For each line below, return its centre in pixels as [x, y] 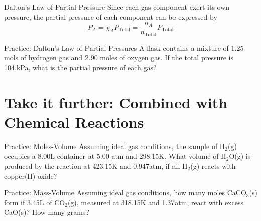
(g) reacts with [213, 165]
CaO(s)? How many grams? [47, 212]
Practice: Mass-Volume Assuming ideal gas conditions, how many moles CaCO [125, 193]
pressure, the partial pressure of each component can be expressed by [111, 16]
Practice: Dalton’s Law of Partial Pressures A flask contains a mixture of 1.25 [124, 48]
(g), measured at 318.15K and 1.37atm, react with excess [155, 202]
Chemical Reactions [74, 122]
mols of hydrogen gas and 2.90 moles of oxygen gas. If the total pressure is [119, 58]
